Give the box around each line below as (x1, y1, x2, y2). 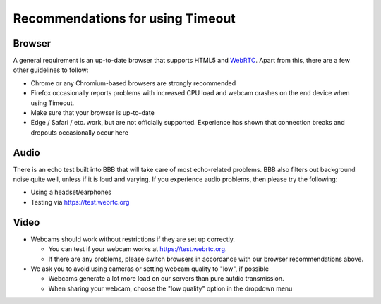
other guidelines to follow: (13, 66, 89, 74)
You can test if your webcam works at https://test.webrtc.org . (48, 245, 227, 253)
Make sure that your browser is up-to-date (30, 109, 155, 117)
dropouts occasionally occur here (30, 128, 128, 137)
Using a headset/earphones (30, 188, 112, 197)
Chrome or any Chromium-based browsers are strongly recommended (30, 78, 236, 87)
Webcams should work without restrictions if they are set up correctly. (30, 235, 236, 243)
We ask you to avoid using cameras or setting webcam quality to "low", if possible (30, 265, 270, 273)
